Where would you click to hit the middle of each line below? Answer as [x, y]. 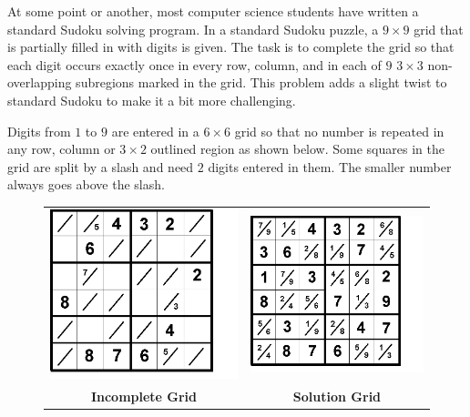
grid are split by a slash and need [101, 166]
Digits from [39, 131]
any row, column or [61, 149]
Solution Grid [337, 397]
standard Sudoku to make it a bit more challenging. [152, 100]
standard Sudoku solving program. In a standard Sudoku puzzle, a [193, 29]
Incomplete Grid [144, 397]
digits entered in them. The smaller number [330, 166]
